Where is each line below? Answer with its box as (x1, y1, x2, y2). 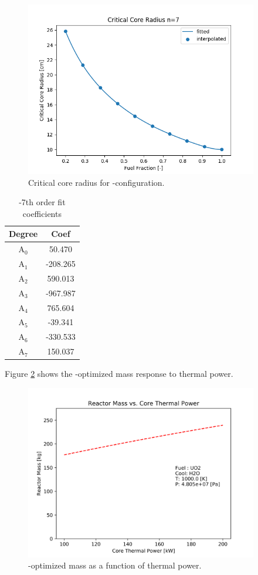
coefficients (22, 207, 62, 219)
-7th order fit (19, 196, 66, 208)
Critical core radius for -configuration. (28, 176, 165, 188)
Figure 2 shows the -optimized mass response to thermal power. (5, 367, 233, 380)
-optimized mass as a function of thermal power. (28, 559, 202, 571)
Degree (9, 228, 38, 240)
